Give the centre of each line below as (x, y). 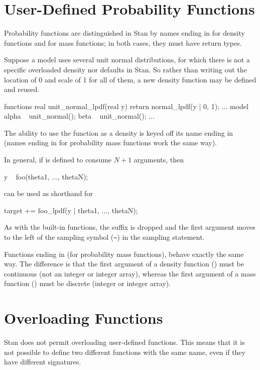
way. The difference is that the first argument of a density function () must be (124, 264)
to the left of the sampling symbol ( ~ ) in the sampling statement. (104, 237)
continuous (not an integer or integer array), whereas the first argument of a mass (130, 273)
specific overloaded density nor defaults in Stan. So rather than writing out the (125, 69)
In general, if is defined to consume (58, 160)
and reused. (22, 89)
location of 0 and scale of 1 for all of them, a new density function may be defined (130, 79)
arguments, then (159, 160)
